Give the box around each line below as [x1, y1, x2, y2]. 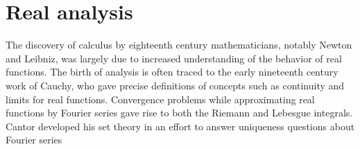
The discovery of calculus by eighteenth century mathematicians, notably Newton [6, 37, 352, 52]
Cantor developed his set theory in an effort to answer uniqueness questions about [6, 119, 355, 133]
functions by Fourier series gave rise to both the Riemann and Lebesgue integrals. [6, 105, 353, 120]
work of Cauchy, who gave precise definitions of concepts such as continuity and [6, 78, 345, 92]
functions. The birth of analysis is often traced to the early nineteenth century [6, 64, 338, 79]
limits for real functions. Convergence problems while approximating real [6, 91, 315, 106]
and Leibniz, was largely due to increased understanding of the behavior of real [6, 51, 342, 65]
